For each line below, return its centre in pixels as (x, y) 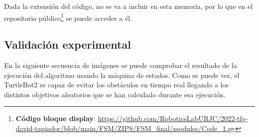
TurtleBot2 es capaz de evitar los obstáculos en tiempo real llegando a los (116, 85)
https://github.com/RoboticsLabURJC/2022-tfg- (173, 118)
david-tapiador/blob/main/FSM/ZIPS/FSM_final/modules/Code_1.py (126, 128)
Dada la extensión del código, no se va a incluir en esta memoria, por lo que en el (129, 6)
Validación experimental (67, 44)
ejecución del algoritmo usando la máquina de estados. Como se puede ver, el (122, 75)
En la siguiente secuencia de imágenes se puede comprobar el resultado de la (121, 65)
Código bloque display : (56, 118)
